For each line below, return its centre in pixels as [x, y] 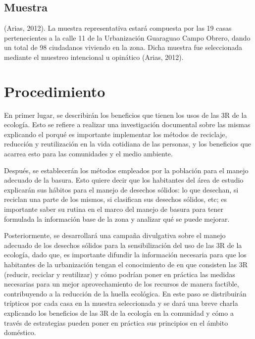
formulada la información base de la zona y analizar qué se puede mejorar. [117, 218]
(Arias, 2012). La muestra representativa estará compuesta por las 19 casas [118, 28]
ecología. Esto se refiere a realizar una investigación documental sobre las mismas [127, 124]
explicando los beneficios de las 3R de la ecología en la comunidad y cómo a [119, 313]
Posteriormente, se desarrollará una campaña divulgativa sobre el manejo [115, 235]
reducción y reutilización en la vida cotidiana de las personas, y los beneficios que [128, 144]
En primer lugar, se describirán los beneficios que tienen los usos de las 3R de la [126, 115]
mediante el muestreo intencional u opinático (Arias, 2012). [94, 57]
